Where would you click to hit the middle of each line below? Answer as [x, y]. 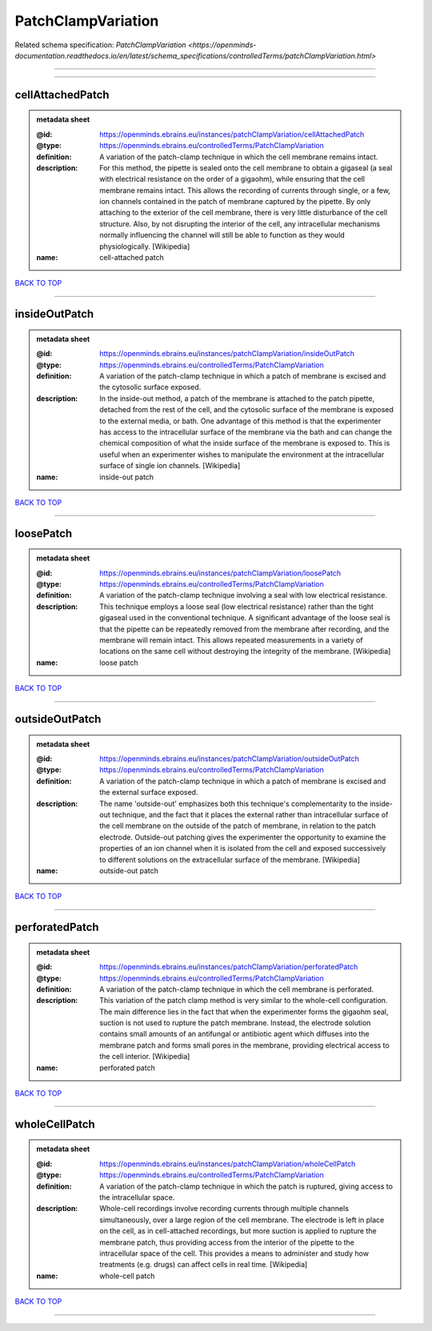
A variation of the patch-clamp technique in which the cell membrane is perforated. [237, 989]
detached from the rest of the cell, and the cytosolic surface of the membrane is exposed [246, 410]
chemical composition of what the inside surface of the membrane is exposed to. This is [245, 443]
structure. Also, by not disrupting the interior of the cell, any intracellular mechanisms [240, 223]
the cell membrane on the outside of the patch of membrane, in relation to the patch [238, 826]
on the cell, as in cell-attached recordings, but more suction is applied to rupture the [238, 1231]
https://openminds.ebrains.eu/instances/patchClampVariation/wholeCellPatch [228, 1164]
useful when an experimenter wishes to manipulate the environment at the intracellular [242, 454]
